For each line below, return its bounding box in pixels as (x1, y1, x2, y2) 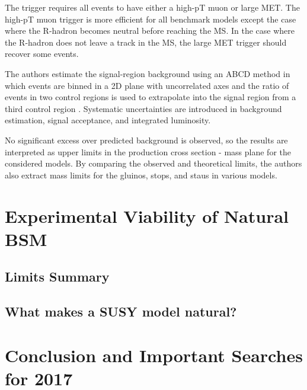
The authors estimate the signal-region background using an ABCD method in (5, 67, 290, 79)
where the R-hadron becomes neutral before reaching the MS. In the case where (5, 24, 295, 37)
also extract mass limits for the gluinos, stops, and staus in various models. (5, 168, 277, 181)
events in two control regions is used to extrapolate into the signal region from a (5, 91, 296, 103)
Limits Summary (5, 267, 110, 286)
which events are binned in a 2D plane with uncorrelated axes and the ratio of (5, 79, 289, 91)
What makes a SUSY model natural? (5, 302, 237, 321)
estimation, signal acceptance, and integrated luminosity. (5, 114, 211, 126)
